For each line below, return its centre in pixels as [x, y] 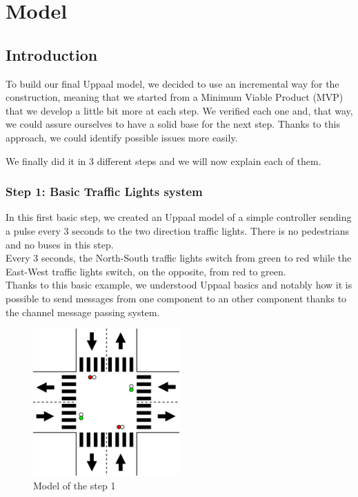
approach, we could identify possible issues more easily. [122, 137]
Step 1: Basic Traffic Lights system [104, 192]
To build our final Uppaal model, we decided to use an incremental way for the [172, 83]
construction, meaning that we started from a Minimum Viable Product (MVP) [175, 97]
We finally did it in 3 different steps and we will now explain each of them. [163, 160]
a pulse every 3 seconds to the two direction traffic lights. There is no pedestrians [178, 230]
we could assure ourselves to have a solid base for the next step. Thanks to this [173, 124]
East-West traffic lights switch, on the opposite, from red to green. [146, 271]
